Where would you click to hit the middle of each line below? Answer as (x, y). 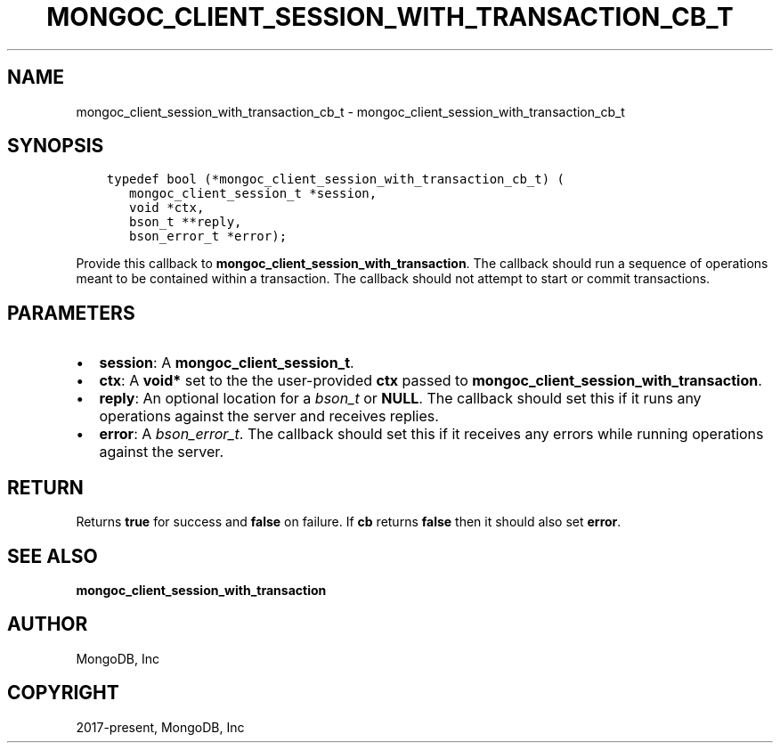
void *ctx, (167, 208)
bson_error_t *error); (208, 236)
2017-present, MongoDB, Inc (160, 727)
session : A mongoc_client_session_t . (227, 363)
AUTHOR (48, 624)
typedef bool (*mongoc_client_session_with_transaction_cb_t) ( (335, 179)
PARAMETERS (71, 313)
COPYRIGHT (63, 693)
